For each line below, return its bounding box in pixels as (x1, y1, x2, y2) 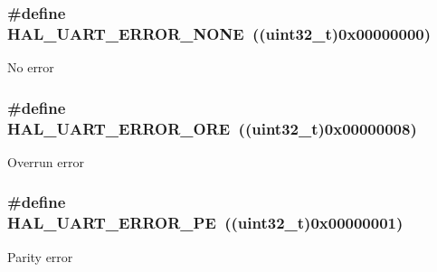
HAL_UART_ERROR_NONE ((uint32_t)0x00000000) (7, 22, 432, 44)
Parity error (7, 247, 73, 266)
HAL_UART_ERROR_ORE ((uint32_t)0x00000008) (7, 117, 417, 139)
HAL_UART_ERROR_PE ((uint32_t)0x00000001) (7, 211, 404, 234)
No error (7, 58, 54, 77)
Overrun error (7, 152, 84, 171)
